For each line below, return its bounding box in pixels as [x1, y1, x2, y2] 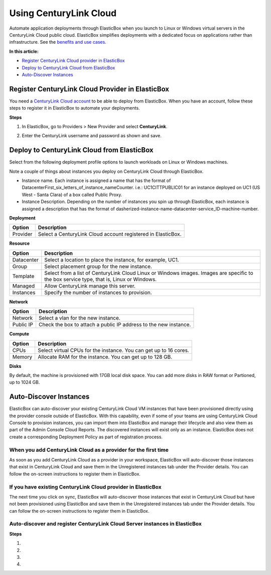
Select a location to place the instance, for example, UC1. [44, 256, 179, 263]
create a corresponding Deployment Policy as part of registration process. [9, 434, 163, 440]
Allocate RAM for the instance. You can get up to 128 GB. [38, 353, 173, 360]
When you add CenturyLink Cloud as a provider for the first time [9, 446, 169, 453]
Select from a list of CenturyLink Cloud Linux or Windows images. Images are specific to [44, 269, 253, 276]
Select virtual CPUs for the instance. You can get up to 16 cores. [38, 347, 189, 354]
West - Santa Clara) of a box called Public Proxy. [22, 191, 122, 198]
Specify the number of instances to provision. [44, 289, 153, 296]
